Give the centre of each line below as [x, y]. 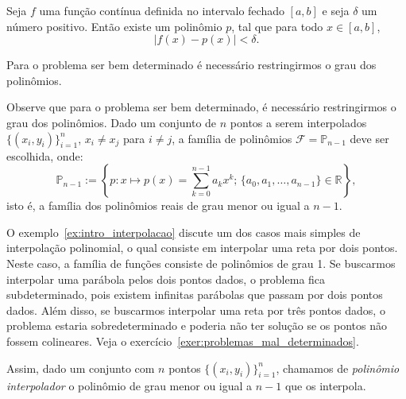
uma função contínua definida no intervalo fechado [162, 10]
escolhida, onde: [45, 155]
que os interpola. [325, 385]
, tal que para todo [277, 26]
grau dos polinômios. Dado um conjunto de [112, 122]
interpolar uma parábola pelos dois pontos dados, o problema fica [166, 279]
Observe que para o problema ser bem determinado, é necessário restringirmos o [201, 107]
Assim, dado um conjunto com [81, 368]
